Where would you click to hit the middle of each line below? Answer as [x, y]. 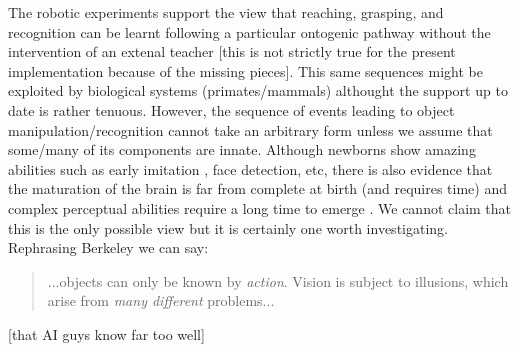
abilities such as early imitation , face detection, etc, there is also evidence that [250, 168]
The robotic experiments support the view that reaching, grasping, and [226, 12]
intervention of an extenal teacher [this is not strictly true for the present [232, 51]
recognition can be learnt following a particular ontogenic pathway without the [249, 31]
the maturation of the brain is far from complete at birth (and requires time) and [258, 188]
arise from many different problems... [161, 300]
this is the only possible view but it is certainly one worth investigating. [228, 227]
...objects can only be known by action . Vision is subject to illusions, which [278, 280]
